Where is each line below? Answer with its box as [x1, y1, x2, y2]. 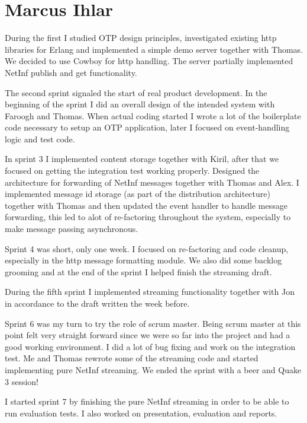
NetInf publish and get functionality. [5, 66, 137, 78]
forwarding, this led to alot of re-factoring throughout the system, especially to [5, 211, 291, 223]
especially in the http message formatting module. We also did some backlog [5, 254, 282, 266]
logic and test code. [5, 132, 75, 145]
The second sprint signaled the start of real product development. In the [5, 86, 267, 98]
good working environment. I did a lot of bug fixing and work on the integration [5, 340, 296, 352]
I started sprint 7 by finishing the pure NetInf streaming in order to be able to [5, 395, 289, 408]
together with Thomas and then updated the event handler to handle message [5, 199, 287, 211]
